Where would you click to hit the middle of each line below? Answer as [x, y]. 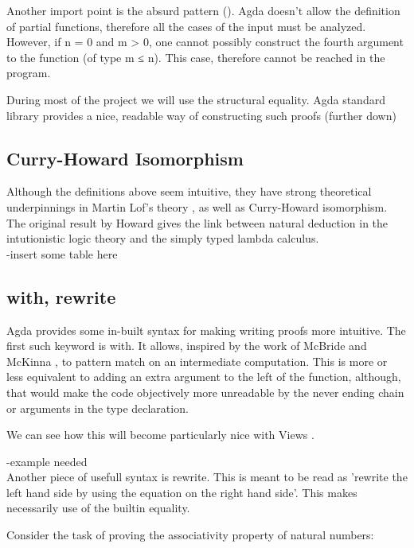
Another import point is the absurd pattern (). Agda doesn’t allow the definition [203, 10]
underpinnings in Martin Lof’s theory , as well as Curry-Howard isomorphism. [197, 206]
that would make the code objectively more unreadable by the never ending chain [205, 392]
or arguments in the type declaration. [98, 408]
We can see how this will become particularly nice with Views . [160, 435]
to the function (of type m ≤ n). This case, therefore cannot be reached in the [196, 57]
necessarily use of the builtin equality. [98, 508]
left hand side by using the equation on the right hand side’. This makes [182, 492]
